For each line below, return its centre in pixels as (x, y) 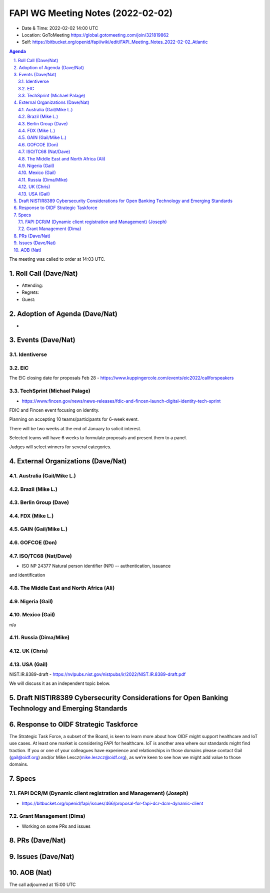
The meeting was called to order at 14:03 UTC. (57, 259)
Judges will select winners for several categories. (60, 447)
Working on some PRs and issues (56, 826)
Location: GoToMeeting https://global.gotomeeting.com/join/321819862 (95, 35)
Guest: (28, 299)
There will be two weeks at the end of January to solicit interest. (75, 428)
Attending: (32, 285)
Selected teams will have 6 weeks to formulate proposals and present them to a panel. (98, 438)
